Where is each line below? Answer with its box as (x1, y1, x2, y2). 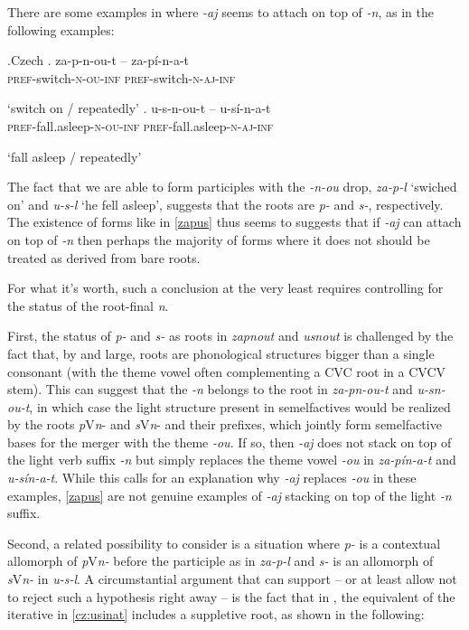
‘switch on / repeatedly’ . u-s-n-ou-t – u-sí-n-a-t (7, 99, 271, 118)
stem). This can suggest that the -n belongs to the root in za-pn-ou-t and (7, 380, 413, 399)
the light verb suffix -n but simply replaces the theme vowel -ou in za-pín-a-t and (7, 450, 456, 469)
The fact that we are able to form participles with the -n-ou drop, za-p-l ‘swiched (7, 177, 457, 196)
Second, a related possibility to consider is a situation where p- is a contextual (7, 533, 441, 552)
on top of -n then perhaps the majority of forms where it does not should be (7, 230, 430, 249)
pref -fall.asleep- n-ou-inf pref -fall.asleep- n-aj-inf (7, 116, 274, 135)
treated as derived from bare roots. (7, 248, 201, 267)
